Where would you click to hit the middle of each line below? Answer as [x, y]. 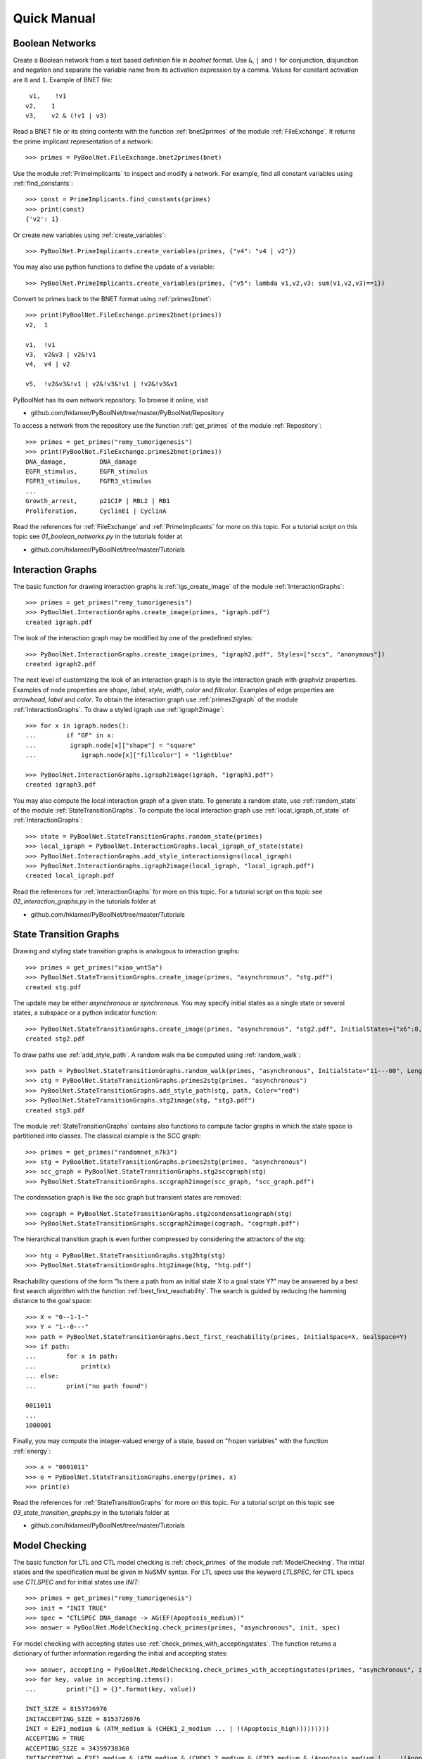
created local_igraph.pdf [70, 876]
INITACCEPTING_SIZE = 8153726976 [83, 1719]
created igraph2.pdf [61, 664]
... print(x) [68, 1366]
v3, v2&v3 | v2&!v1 [61, 355]
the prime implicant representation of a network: [83, 141]
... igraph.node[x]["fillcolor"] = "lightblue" [129, 755]
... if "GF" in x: [70, 736]
